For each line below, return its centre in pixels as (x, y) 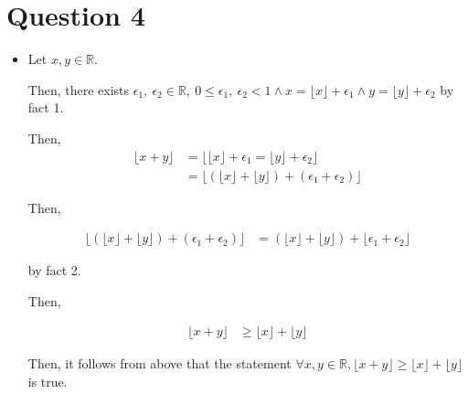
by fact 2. (54, 270)
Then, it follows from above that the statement (160, 363)
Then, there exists (79, 89)
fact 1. (46, 107)
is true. (48, 381)
